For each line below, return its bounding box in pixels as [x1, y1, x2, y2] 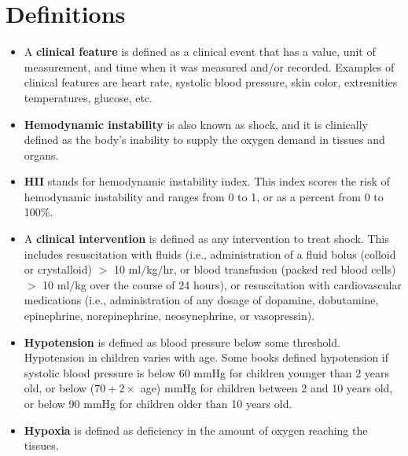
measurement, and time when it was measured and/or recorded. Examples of [24, 58, 395, 75]
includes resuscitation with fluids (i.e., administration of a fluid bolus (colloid [24, 245, 396, 262]
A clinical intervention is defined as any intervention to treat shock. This [24, 230, 389, 247]
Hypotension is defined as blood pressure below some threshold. [24, 333, 340, 350]
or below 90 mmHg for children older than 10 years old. [24, 395, 292, 411]
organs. [24, 146, 59, 163]
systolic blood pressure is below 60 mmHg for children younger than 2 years [24, 364, 390, 381]
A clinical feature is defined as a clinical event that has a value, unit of [24, 43, 376, 60]
